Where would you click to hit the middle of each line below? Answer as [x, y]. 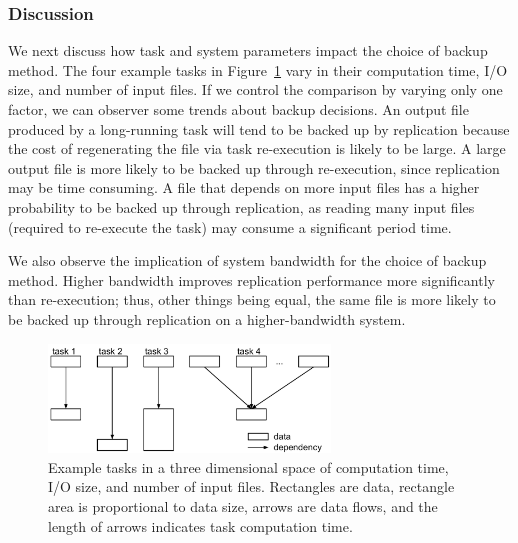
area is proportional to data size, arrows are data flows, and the [243, 505]
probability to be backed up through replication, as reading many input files [241, 206]
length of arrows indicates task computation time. [200, 525]
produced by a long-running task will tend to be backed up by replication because [259, 128]
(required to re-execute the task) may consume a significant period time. [230, 226]
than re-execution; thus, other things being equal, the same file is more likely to [252, 299]
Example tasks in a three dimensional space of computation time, [248, 466]
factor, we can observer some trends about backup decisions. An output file [238, 109]
